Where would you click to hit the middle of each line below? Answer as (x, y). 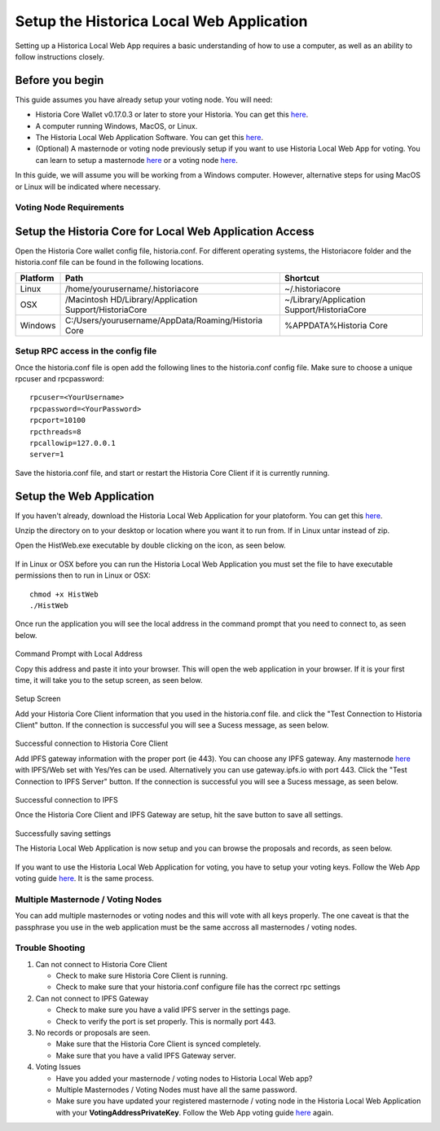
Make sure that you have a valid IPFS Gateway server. (146, 1055)
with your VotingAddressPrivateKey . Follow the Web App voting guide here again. (195, 1112)
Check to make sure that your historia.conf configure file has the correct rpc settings (198, 987)
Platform (37, 278)
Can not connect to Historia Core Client (101, 964)
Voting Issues (58, 1067)
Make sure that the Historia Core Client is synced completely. (158, 1044)
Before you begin (59, 80)
